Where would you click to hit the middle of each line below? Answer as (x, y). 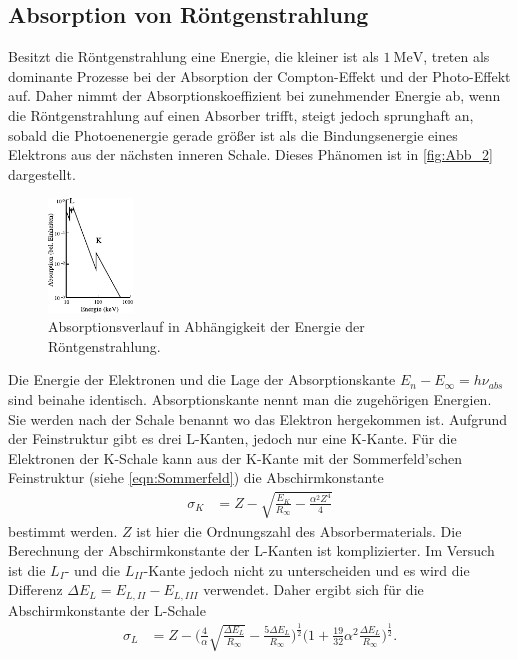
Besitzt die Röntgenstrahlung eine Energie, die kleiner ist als (193, 56)
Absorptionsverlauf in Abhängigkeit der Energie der (206, 326)
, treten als (456, 56)
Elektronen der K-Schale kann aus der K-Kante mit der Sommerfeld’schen (235, 457)
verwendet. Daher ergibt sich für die (313, 589)
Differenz (35, 589)
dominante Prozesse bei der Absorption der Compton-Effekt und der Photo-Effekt (259, 75)
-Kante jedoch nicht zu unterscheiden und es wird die (306, 569)
